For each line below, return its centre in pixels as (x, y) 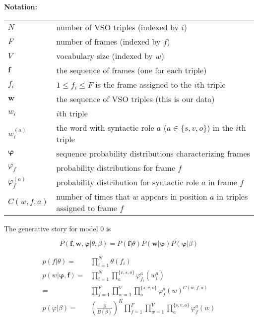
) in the (220, 127)
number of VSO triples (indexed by (117, 27)
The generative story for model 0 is (58, 228)
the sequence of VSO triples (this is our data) (135, 99)
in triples (232, 196)
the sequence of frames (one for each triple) (131, 70)
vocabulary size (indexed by (104, 55)
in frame (223, 182)
